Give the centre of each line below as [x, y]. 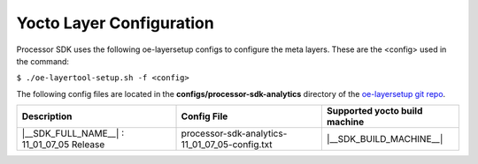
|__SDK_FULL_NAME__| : [73, 134]
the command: [43, 61]
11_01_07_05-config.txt [227, 145]
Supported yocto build [374, 111]
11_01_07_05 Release [63, 145]
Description [47, 116]
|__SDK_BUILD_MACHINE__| [385, 139]
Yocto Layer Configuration [115, 23]
